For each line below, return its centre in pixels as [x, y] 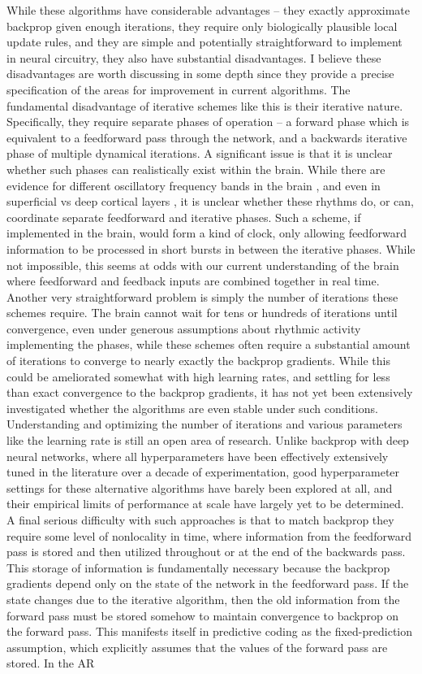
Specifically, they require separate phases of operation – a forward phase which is [208, 122]
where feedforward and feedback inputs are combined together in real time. [193, 281]
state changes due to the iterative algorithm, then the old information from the [203, 599]
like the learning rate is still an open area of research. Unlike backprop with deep [208, 440]
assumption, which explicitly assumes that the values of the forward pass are [197, 647]
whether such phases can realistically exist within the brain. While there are [196, 169]
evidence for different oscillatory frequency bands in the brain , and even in [194, 185]
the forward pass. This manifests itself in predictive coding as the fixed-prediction [210, 631]
